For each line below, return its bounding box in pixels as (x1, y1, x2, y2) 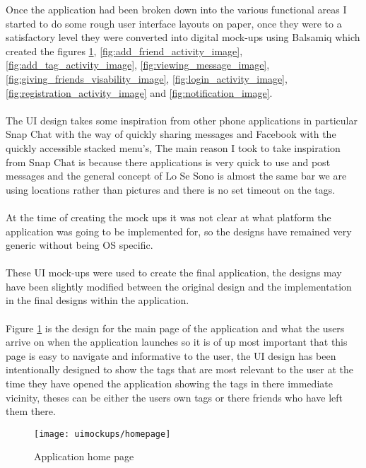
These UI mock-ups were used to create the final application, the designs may (6, 265, 342, 280)
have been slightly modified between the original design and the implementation (6, 279, 352, 293)
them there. (6, 404, 56, 419)
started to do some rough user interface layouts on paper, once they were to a (6, 16, 342, 30)
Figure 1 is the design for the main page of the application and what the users (6, 320, 345, 335)
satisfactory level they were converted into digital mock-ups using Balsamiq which (6, 30, 360, 45)
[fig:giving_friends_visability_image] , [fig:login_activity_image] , (6, 71, 288, 86)
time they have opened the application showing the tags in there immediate (6, 376, 333, 391)
